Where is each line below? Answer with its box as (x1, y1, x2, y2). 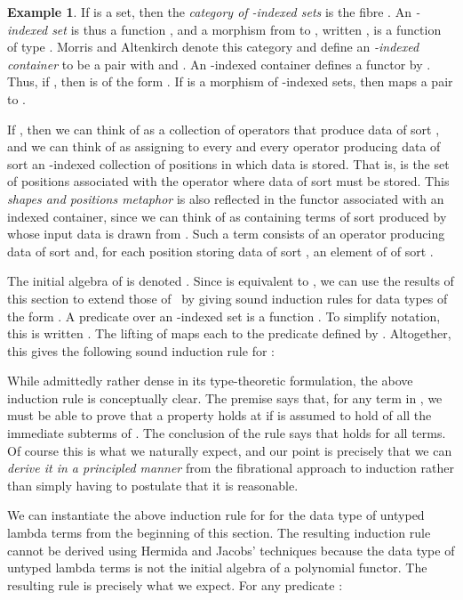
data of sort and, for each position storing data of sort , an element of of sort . (7, 241, 434, 260)
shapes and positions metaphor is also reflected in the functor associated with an (7, 189, 444, 207)
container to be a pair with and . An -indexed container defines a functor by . (7, 54, 431, 73)
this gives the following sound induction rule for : (7, 341, 275, 360)
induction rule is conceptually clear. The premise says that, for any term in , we (7, 388, 443, 407)
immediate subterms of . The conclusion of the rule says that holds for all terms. (7, 424, 446, 442)
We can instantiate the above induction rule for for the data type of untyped (7, 506, 425, 524)
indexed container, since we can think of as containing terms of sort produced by (7, 207, 447, 225)
